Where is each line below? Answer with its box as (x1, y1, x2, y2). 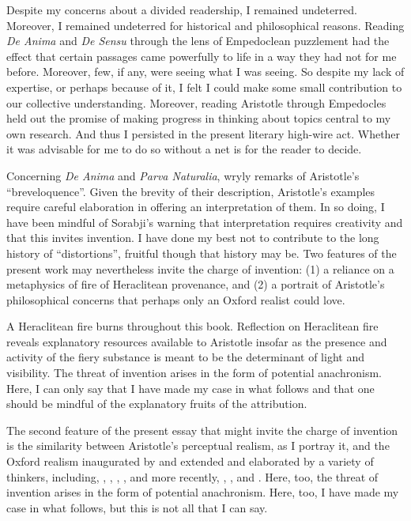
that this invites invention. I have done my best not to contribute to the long (6, 229, 379, 246)
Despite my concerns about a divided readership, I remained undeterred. (6, 2, 358, 17)
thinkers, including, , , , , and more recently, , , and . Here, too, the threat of (6, 468, 379, 485)
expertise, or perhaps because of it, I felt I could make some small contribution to (6, 78, 402, 95)
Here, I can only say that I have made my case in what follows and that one (6, 379, 375, 396)
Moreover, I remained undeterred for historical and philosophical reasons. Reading (6, 17, 405, 33)
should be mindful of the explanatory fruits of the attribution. (6, 395, 307, 412)
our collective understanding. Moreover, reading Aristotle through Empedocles (6, 94, 386, 111)
